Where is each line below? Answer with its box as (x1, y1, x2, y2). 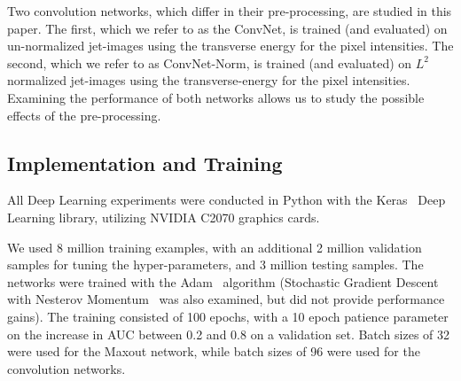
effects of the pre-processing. (7, 105, 161, 124)
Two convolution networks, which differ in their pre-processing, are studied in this (7, 2, 452, 19)
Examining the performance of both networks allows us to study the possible (7, 88, 425, 106)
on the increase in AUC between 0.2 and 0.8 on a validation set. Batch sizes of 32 (7, 324, 450, 343)
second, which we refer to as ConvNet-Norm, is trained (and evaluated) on (7, 53, 412, 72)
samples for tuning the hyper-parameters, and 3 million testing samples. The (7, 255, 424, 274)
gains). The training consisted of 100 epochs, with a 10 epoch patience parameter (7, 307, 449, 325)
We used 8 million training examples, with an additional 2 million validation (7, 237, 422, 256)
